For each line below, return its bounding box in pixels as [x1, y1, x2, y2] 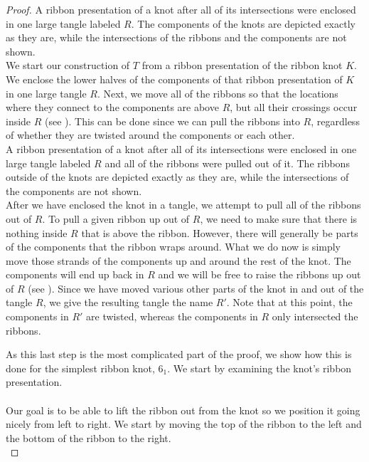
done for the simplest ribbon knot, [6, 360, 155, 375]
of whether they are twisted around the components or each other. [6, 127, 295, 142]
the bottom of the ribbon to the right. [6, 430, 171, 445]
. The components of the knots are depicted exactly [131, 16, 355, 31]
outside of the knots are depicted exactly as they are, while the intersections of [6, 169, 349, 184]
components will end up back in [6, 267, 144, 282]
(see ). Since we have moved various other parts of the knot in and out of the [28, 280, 364, 295]
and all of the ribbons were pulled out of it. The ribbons [105, 155, 350, 170]
